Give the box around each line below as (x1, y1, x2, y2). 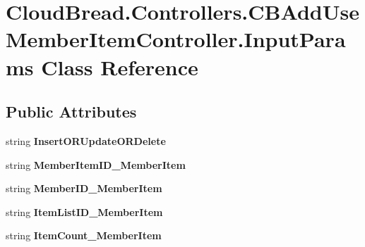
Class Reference (41, 52, 198, 81)
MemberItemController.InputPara (6, 25, 346, 53)
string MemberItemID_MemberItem (6, 157, 186, 172)
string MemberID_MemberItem (6, 181, 162, 196)
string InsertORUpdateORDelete (6, 133, 166, 148)
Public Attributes (6, 101, 137, 122)
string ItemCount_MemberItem (6, 228, 162, 243)
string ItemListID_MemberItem (6, 204, 163, 219)
